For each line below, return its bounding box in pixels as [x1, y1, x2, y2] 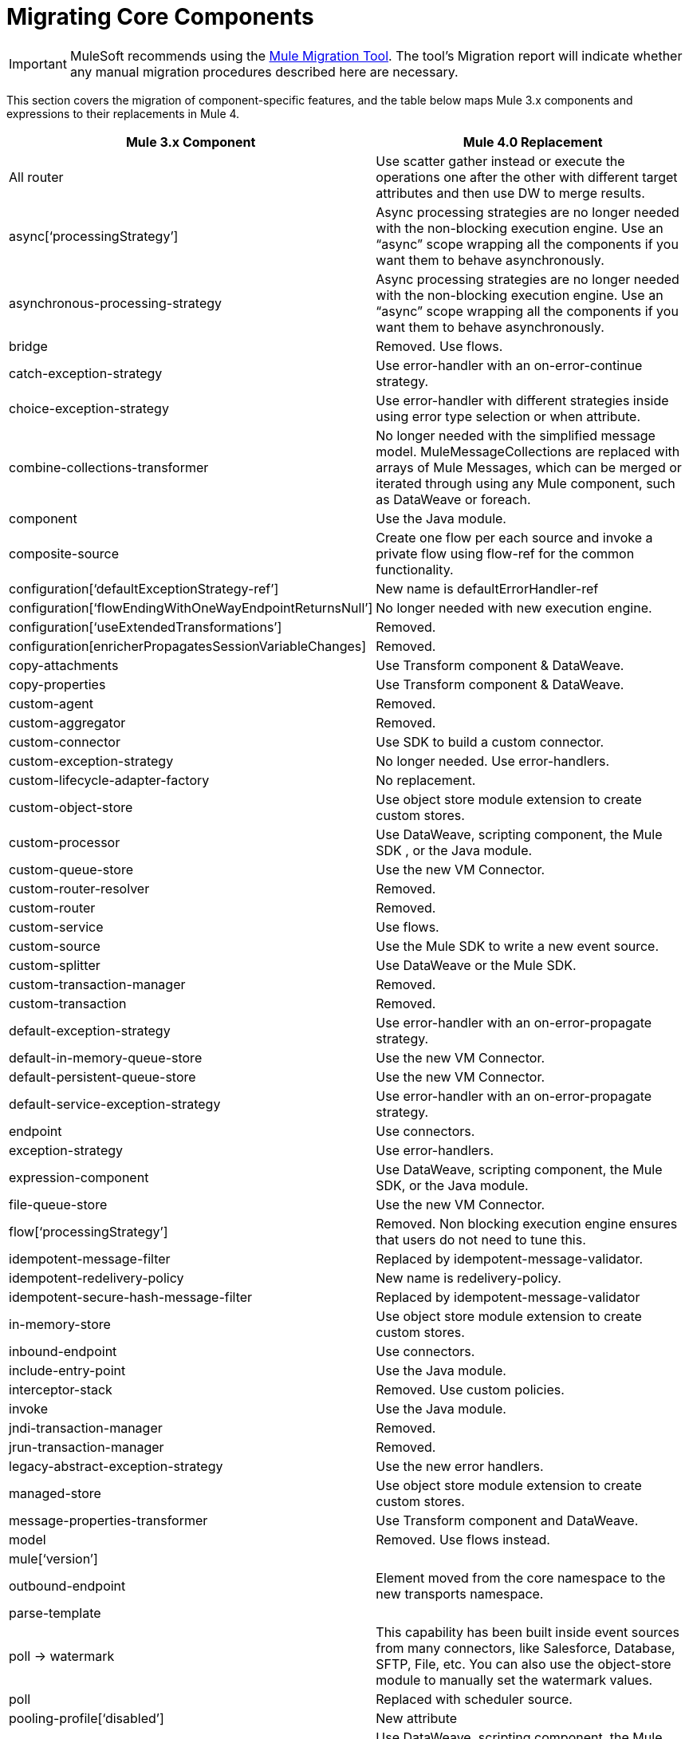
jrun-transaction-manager [9, 1438, 164, 1455]
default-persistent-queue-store [9, 1068, 196, 1085]
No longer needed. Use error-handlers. [376, 752, 610, 769]
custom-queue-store [9, 861, 134, 877]
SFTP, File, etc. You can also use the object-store [376, 1655, 671, 1672]
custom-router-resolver [9, 880, 150, 897]
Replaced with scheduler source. [376, 1690, 573, 1707]
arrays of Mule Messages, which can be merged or [376, 459, 682, 475]
